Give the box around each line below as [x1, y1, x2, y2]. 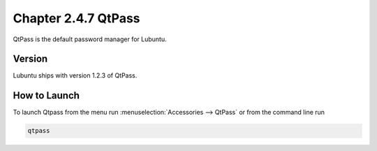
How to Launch [13, 89, 80, 101]
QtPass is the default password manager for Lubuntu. [13, 35, 167, 43]
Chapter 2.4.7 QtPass [13, 10, 140, 26]
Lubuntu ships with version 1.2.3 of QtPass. [13, 71, 138, 80]
